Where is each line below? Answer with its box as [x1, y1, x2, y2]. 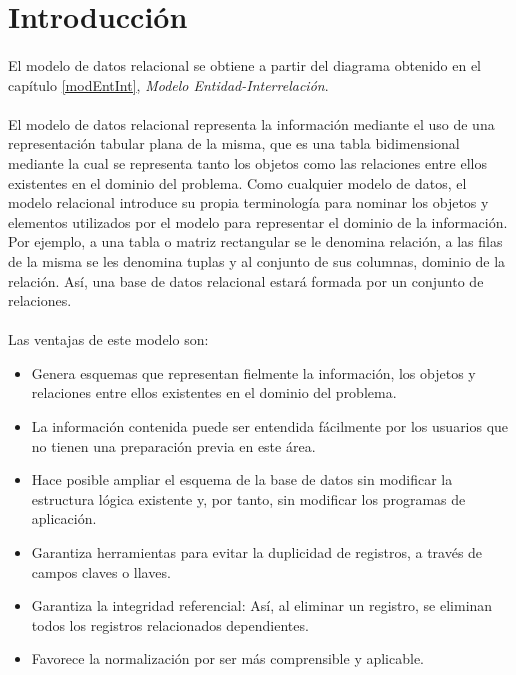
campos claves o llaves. [31, 561, 171, 582]
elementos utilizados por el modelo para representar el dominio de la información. [8, 211, 508, 232]
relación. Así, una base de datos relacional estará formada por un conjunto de [8, 270, 484, 291]
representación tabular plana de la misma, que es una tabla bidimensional [8, 133, 460, 154]
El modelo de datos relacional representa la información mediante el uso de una [8, 113, 495, 134]
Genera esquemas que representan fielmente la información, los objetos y [31, 362, 476, 383]
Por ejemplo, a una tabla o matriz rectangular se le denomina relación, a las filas [8, 231, 503, 252]
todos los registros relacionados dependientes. [31, 614, 309, 635]
